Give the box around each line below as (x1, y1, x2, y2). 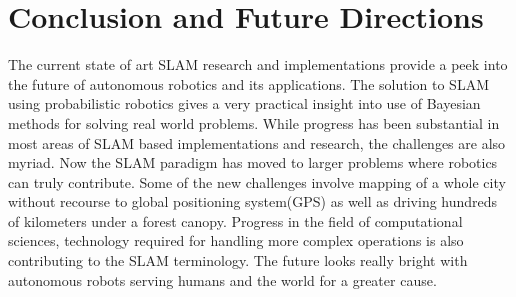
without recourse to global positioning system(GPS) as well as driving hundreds (8, 191, 498, 212)
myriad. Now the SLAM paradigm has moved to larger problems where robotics (8, 152, 498, 173)
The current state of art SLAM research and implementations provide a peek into (8, 54, 508, 75)
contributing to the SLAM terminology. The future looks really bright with (8, 250, 468, 271)
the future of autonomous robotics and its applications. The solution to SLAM (8, 73, 489, 94)
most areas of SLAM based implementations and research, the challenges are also (8, 132, 506, 153)
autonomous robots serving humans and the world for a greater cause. (8, 269, 437, 290)
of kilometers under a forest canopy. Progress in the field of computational (8, 210, 463, 231)
